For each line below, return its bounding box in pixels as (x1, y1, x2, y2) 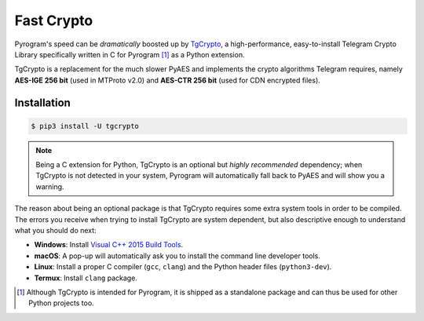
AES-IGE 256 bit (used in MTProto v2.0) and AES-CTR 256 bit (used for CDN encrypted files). (14, 75, 321, 85)
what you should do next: (14, 226, 97, 235)
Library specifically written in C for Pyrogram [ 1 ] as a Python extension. (14, 49, 245, 59)
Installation (14, 96, 71, 109)
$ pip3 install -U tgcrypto (31, 122, 139, 130)
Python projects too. (28, 298, 94, 308)
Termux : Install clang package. (34, 273, 137, 283)
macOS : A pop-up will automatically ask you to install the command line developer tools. (34, 251, 321, 261)
